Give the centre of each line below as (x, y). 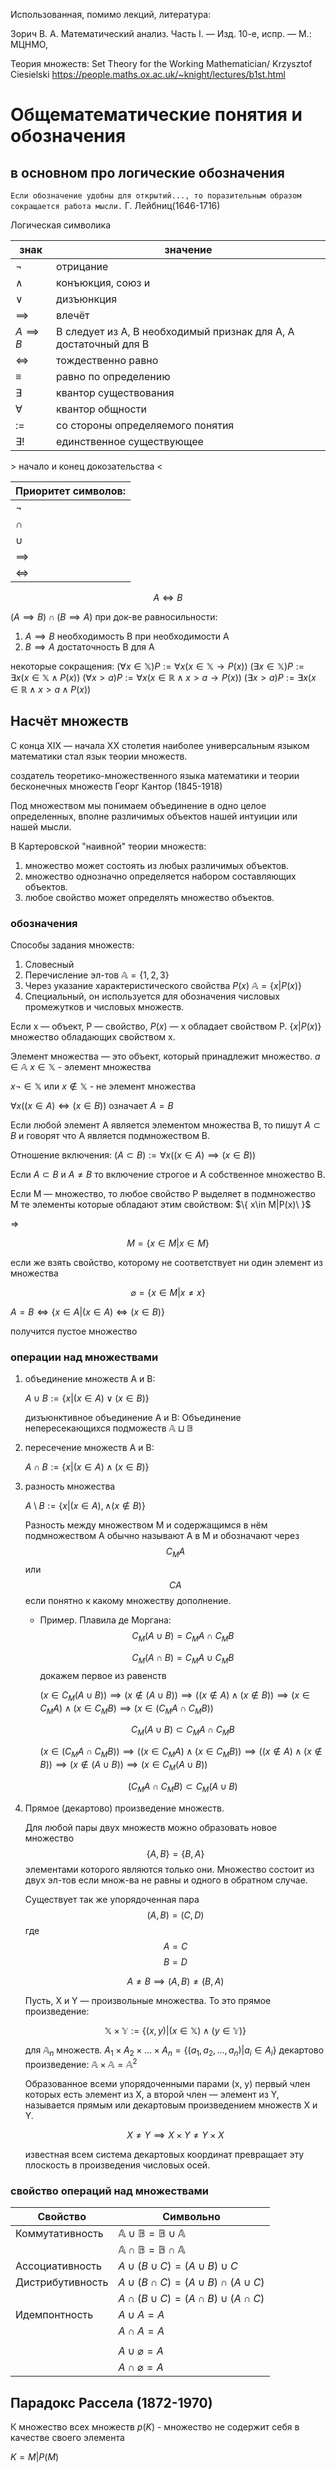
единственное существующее (130, 441)
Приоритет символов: (71, 491)
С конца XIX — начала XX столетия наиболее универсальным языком (160, 745)
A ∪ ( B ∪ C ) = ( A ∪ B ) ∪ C (178, 2266)
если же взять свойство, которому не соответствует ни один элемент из (166, 1263)
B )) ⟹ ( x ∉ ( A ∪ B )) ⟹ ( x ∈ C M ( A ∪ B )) (123, 1765)
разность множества (70, 1486)
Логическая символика (61, 225)
